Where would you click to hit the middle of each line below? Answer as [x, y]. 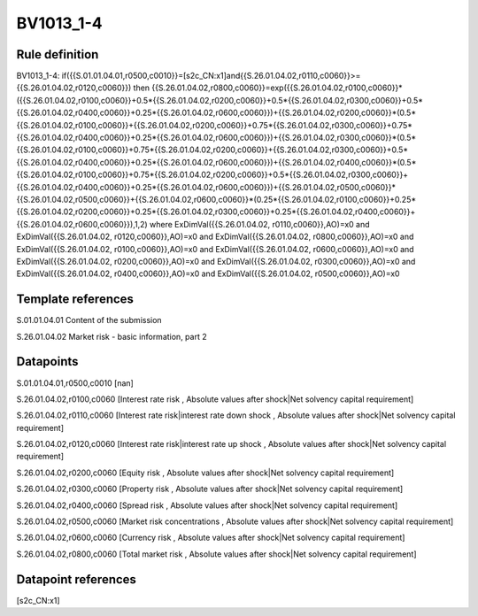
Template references [75, 300]
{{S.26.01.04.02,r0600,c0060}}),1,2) [82, 224]
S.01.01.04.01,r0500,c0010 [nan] [75, 383]
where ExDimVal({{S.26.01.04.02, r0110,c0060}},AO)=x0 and [260, 224]
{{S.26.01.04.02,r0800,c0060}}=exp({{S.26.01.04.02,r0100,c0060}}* [277, 88]
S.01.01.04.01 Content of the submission [89, 320]
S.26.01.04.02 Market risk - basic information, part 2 [112, 336]
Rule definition [58, 54]
